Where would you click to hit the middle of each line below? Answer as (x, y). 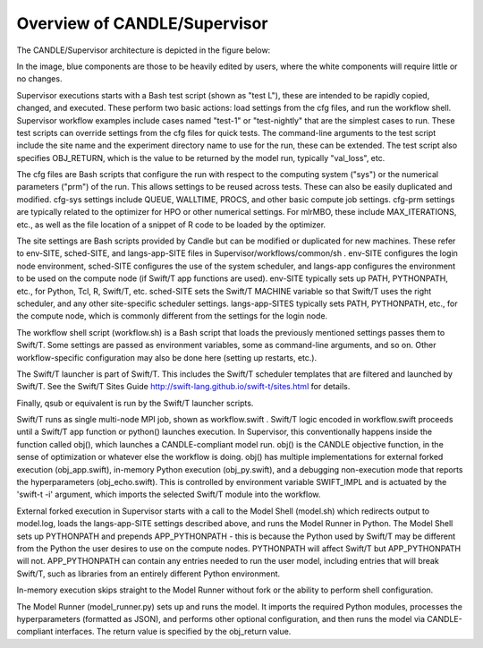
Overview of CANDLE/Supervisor (142, 23)
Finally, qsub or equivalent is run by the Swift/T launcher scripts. (135, 403)
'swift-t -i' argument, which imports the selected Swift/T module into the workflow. (169, 495)
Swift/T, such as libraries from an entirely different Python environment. (148, 574)
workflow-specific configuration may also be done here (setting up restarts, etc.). (167, 357)
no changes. (39, 79)
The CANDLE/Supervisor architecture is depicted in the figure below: (144, 50)
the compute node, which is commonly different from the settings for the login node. (172, 316)
